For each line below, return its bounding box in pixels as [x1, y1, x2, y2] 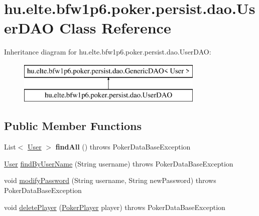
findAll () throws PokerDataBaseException [55, 141, 191, 152]
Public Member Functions [4, 118, 142, 133]
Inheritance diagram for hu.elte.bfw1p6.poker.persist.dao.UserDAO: [4, 46, 211, 57]
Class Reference [59, 17, 171, 38]
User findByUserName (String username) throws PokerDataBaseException [4, 158, 233, 168]
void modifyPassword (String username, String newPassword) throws [4, 175, 216, 185]
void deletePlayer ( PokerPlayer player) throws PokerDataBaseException [4, 201, 225, 212]
